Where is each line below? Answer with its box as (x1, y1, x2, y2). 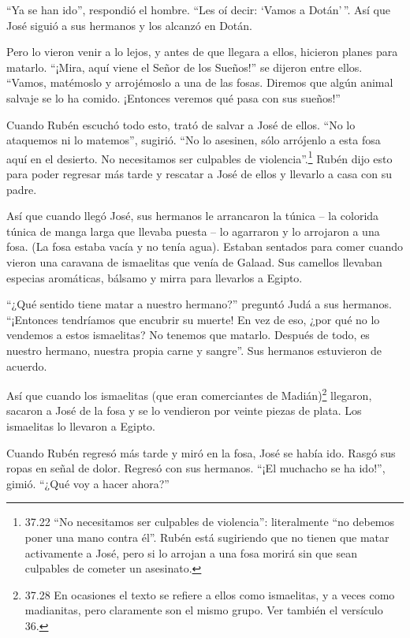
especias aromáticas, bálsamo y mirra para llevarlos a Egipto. (6, 269, 303, 285)
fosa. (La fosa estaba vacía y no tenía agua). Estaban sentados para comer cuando (6, 238, 403, 255)
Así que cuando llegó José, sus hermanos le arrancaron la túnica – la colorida (6, 207, 379, 224)
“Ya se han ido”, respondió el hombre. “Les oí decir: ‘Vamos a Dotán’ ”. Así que (6, 2, 390, 17)
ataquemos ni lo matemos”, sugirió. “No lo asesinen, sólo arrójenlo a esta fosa (6, 132, 381, 148)
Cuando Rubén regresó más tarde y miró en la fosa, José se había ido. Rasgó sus (6, 444, 396, 461)
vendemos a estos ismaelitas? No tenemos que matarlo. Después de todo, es (6, 326, 370, 343)
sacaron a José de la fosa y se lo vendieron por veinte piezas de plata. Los (6, 402, 362, 419)
